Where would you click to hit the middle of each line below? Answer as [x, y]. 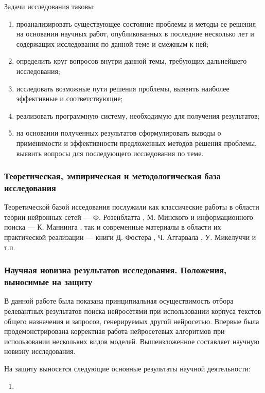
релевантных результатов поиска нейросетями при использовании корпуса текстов [133, 311]
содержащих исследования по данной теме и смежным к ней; [112, 43]
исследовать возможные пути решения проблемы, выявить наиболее [123, 88]
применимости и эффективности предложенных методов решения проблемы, [137, 143]
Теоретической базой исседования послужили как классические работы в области [132, 207]
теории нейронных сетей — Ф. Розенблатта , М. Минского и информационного [129, 217]
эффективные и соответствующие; [69, 98]
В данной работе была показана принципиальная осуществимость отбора [119, 301]
